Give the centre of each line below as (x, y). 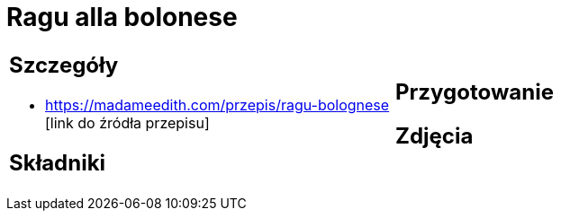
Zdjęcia (434, 135)
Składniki (58, 162)
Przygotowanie (475, 92)
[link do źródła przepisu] (127, 122)
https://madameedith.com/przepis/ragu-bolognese (217, 105)
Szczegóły (64, 65)
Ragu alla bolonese (122, 17)
